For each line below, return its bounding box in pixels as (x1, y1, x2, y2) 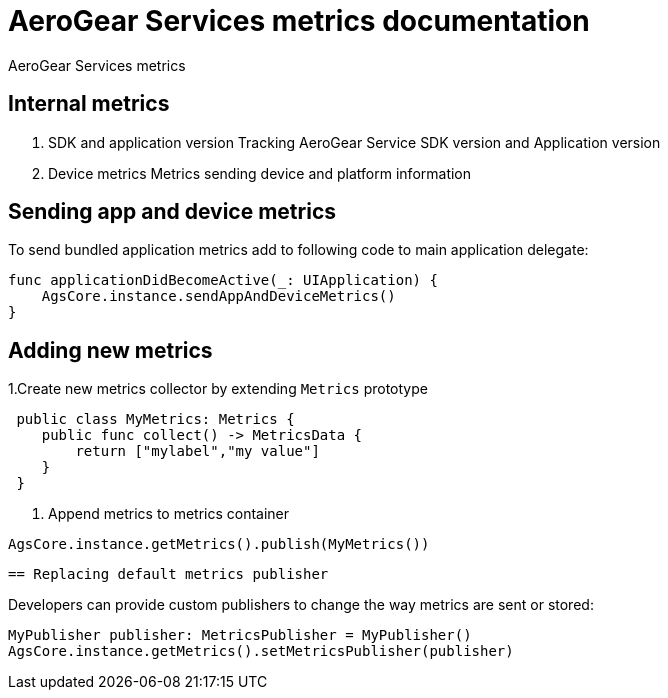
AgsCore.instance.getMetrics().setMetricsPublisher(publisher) (8, 643, 514, 660)
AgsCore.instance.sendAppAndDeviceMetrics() (41, 288, 396, 305)
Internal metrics (8, 91, 170, 117)
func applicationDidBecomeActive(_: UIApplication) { (8, 272, 438, 289)
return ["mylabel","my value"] (75, 443, 320, 460)
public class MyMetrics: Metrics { (16, 411, 295, 428)
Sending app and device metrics (8, 199, 337, 225)
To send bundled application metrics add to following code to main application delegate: (8, 241, 589, 259)
